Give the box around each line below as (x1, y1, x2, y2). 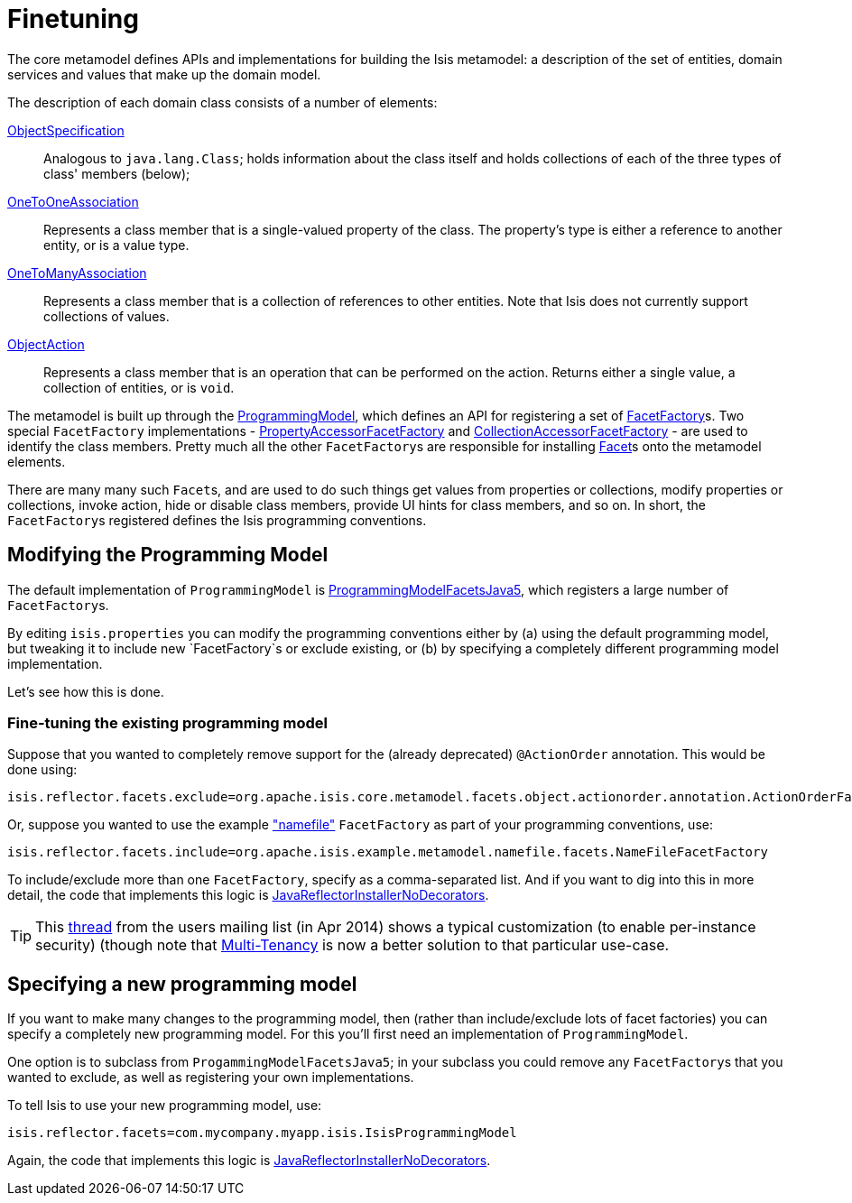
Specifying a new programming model (7, 972, 357, 995)
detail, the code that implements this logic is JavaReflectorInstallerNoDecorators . (7, 887, 489, 903)
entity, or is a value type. (43, 236, 190, 253)
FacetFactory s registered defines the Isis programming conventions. (7, 512, 427, 528)
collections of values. (43, 308, 170, 324)
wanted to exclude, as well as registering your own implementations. (7, 1069, 414, 1086)
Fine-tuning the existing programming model (7, 713, 328, 732)
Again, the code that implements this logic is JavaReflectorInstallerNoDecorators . (7, 1152, 491, 1169)
